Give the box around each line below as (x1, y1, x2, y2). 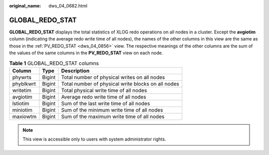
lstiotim (12, 100, 29, 107)
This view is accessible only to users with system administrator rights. (22, 136, 166, 142)
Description (61, 67, 90, 74)
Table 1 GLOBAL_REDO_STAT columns (9, 60, 99, 67)
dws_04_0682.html (48, 3, 88, 8)
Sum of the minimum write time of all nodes (61, 106, 163, 113)
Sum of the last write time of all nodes (61, 100, 150, 107)
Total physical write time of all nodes (61, 87, 147, 94)
